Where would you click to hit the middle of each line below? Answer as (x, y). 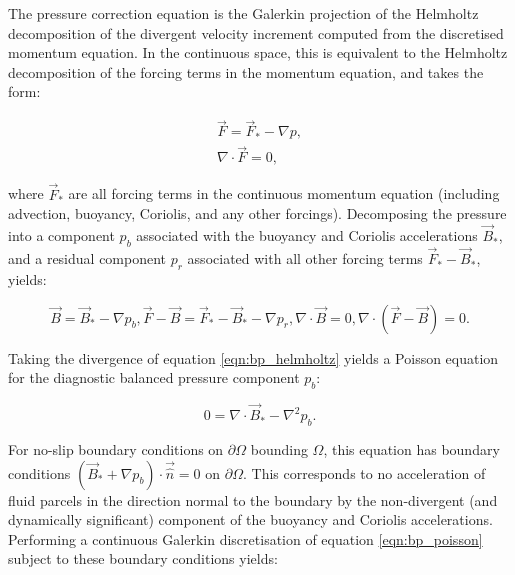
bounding (279, 448)
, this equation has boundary (411, 448)
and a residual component (87, 258)
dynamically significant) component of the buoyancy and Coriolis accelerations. (250, 519)
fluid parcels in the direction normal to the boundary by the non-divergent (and (253, 499)
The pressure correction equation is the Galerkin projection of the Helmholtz (243, 13)
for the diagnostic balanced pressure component (154, 377)
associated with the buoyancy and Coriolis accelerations (307, 235)
